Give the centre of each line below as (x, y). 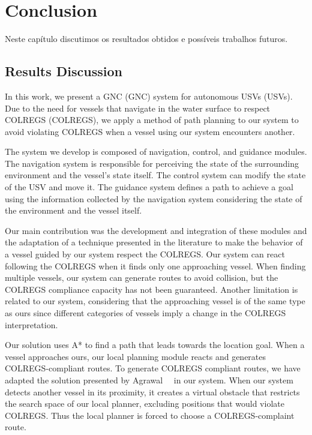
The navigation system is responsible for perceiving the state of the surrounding (152, 163)
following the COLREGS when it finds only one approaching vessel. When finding (155, 265)
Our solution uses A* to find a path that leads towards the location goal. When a (155, 345)
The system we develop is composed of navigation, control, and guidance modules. (156, 151)
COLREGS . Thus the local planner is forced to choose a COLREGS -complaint (150, 415)
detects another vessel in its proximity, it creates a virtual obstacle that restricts (152, 391)
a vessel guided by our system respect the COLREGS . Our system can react (145, 254)
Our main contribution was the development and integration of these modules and (156, 230)
